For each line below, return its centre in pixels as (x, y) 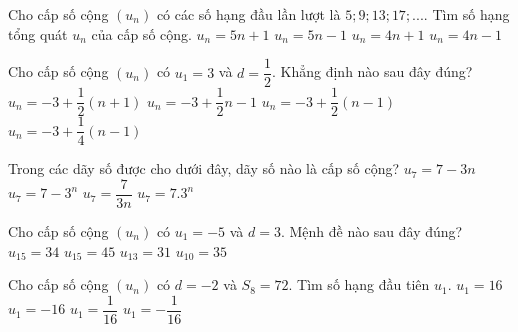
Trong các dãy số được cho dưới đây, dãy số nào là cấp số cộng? (204, 168)
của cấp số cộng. (141, 33)
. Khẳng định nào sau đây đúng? (372, 71)
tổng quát (38, 33)
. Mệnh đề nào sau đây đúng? (371, 231)
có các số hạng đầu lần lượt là (248, 14)
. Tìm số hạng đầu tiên (359, 284)
